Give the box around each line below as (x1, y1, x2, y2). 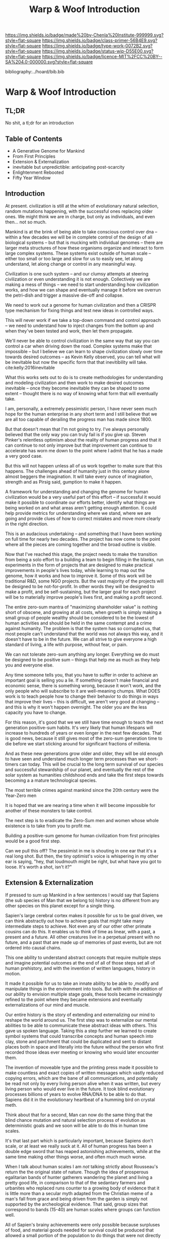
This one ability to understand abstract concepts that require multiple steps (5, 954, 161, 961)
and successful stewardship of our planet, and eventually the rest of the (5, 767, 154, 773)
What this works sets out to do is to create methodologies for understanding (5, 374, 163, 380)
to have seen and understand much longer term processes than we (5, 755, 144, 761)
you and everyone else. (5, 662, 54, 668)
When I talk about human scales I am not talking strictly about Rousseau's (5, 1163, 158, 1169)
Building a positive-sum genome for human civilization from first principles (5, 832, 160, 838)
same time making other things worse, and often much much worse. (5, 1154, 146, 1160)
